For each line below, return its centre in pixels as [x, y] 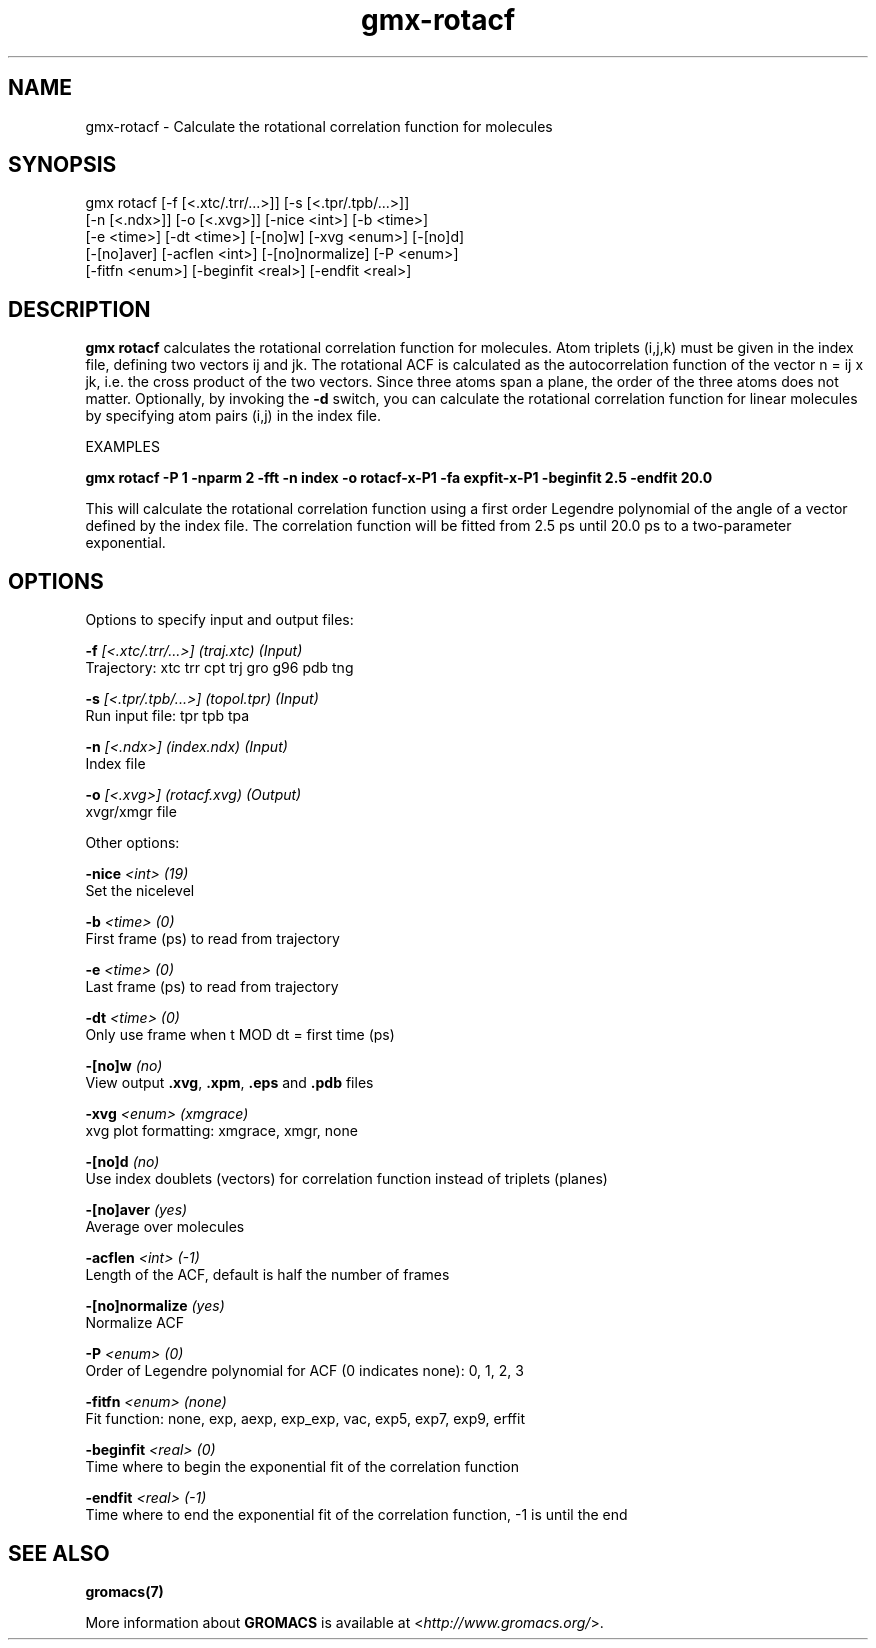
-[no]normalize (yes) [155, 1306]
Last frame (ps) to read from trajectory [212, 987]
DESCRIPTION [79, 309]
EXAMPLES [122, 447]
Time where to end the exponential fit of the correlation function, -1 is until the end [356, 1515]
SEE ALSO [59, 1553]
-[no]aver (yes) [136, 1210]
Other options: [132, 843]
